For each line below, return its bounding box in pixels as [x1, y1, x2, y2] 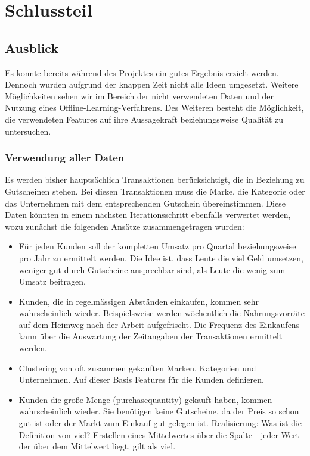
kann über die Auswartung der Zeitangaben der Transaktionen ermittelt [18, 330, 283, 342]
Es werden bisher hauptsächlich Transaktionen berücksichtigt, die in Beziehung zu [5, 173, 305, 186]
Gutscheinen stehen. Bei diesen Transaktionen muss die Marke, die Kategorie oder [5, 185, 305, 197]
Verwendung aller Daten [5, 150, 125, 165]
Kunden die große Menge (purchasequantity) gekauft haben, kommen [18, 393, 272, 405]
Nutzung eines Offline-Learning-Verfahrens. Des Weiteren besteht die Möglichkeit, [5, 101, 304, 114]
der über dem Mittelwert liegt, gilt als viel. [18, 440, 176, 452]
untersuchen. [5, 124, 51, 137]
